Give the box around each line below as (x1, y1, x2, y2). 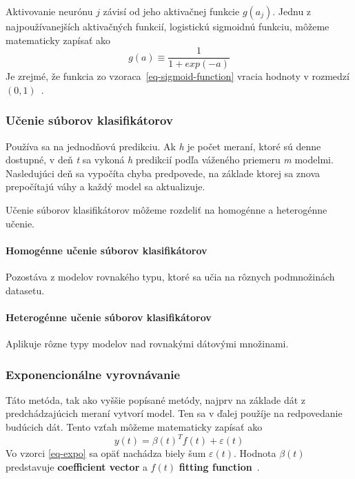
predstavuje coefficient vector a (6, 459, 148, 473)
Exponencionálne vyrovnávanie (6, 365, 181, 383)
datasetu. (6, 283, 45, 297)
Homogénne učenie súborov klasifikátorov (6, 243, 207, 257)
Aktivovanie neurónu (6, 4, 93, 18)
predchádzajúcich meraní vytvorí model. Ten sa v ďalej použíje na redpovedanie (6, 406, 343, 420)
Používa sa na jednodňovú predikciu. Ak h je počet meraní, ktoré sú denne (6, 139, 321, 153)
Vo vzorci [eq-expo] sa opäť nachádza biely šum (6, 446, 206, 460)
